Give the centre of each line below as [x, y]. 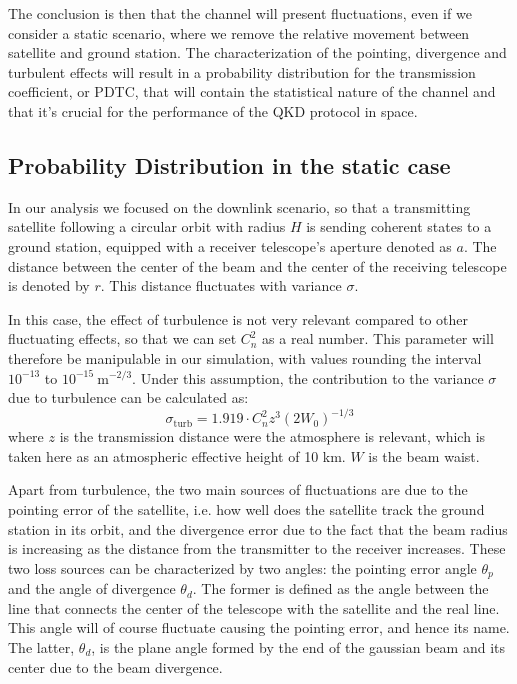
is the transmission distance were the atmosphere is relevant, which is [272, 436]
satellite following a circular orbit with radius [147, 226]
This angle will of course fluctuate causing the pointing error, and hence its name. [259, 627]
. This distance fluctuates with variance [221, 285]
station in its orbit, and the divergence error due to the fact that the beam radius [258, 528]
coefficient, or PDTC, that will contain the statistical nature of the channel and [252, 91]
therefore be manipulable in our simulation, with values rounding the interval [245, 357]
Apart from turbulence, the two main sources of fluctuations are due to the [238, 489]
